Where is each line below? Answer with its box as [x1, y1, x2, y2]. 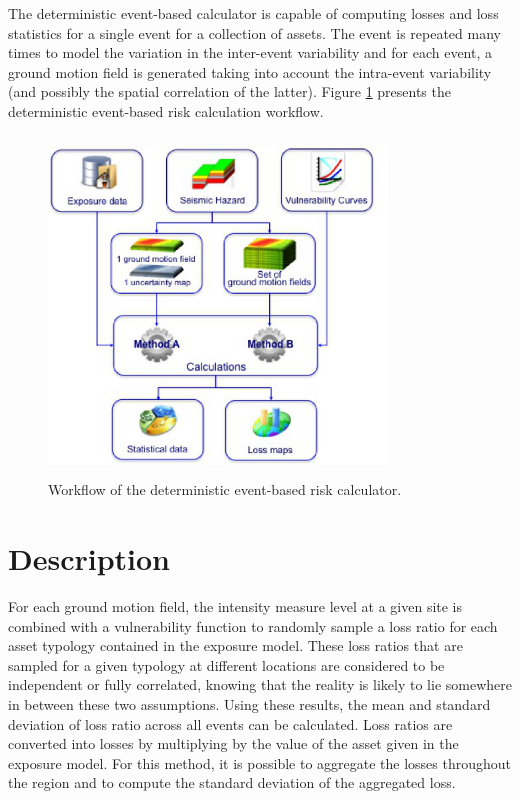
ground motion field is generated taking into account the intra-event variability [8, 61, 492, 82]
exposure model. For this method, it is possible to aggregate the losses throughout [8, 752, 512, 773]
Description [8, 538, 171, 579]
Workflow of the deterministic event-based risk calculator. [48, 479, 402, 500]
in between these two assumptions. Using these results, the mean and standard [8, 694, 491, 714]
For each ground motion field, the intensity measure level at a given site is [8, 596, 463, 617]
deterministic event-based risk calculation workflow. [8, 100, 324, 121]
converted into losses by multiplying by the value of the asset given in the [8, 733, 459, 754]
